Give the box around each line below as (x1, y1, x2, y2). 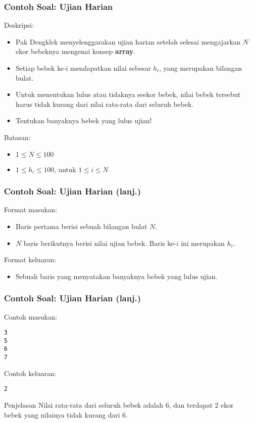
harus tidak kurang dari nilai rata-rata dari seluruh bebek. (15, 98, 194, 109)
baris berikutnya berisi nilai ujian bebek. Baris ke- (23, 237, 176, 248)
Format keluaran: (4, 254, 56, 265)
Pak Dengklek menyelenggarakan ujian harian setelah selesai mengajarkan (15, 36, 241, 47)
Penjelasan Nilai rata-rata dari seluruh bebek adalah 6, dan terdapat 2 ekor (4, 400, 234, 410)
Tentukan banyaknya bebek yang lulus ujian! (15, 115, 152, 126)
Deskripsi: (4, 20, 34, 30)
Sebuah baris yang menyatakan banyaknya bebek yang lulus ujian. (15, 271, 218, 281)
